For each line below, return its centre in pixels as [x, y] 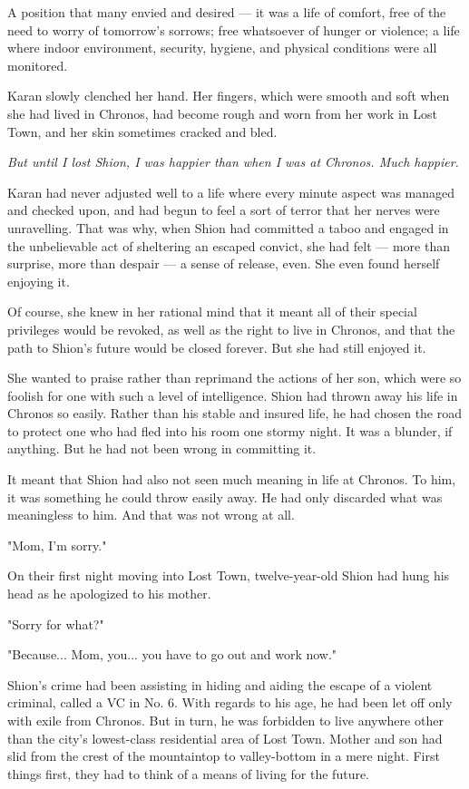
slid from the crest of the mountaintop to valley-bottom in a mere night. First [224, 756]
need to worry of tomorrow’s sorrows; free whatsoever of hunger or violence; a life [234, 29]
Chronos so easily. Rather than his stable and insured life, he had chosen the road [235, 413]
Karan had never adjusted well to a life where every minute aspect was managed [231, 192]
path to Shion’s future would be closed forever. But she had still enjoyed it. [217, 347]
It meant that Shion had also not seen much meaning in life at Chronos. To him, [232, 479]
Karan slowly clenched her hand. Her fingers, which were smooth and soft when [229, 96]
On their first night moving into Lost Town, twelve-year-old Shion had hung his [229, 575]
